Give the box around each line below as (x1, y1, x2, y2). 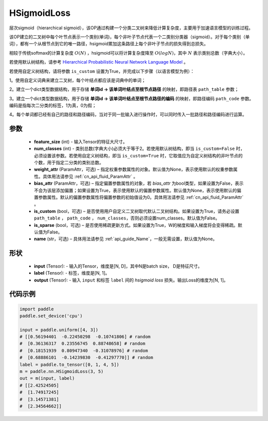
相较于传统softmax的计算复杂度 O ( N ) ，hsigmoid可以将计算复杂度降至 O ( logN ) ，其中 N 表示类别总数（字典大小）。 (9, 50, 248, 56)
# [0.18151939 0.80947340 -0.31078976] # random (19, 348, 148, 353)
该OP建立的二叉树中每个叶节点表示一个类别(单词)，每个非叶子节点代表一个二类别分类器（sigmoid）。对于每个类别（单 (9, 34, 250, 40)
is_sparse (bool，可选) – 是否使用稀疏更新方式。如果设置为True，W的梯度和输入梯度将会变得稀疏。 (34, 222, 238, 228)
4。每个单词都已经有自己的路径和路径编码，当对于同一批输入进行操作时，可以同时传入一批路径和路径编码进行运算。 (9, 112, 247, 118)
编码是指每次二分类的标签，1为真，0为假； (9, 102, 97, 109)
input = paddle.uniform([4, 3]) (19, 327, 99, 333)
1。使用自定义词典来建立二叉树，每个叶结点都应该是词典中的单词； (9, 77, 146, 83)
